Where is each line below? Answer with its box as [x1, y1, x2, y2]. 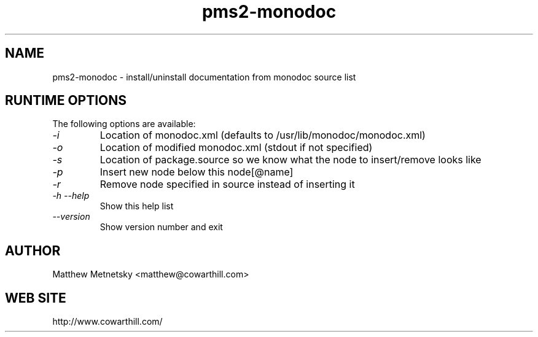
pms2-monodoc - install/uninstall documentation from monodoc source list [52, 71, 356, 82]
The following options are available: [52, 118, 196, 130]
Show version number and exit [99, 222, 223, 233]
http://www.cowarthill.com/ [52, 316, 163, 327]
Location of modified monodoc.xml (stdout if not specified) [99, 141, 373, 154]
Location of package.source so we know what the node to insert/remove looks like [99, 153, 481, 166]
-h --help [52, 190, 90, 201]
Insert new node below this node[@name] [99, 166, 294, 179]
